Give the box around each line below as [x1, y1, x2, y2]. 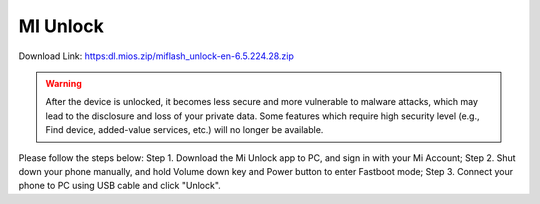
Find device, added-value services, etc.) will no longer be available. [45, 124, 324, 136]
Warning [45, 77, 82, 89]
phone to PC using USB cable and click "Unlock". [18, 180, 222, 192]
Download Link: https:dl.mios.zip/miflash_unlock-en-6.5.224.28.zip [18, 50, 295, 62]
